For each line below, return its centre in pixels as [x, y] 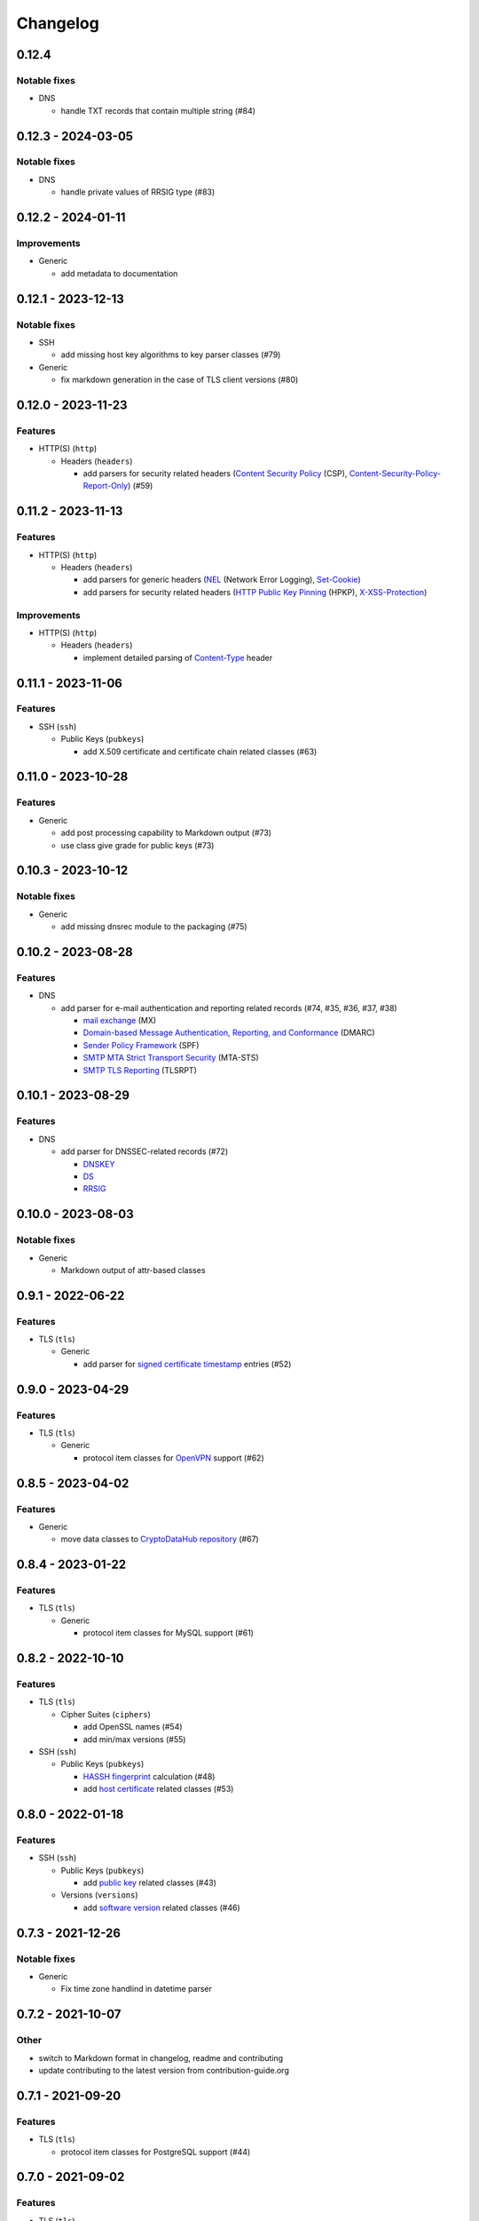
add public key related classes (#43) [150, 1883]
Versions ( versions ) [99, 1895]
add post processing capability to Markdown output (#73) [166, 833]
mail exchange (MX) [120, 1021]
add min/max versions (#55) [134, 1739]
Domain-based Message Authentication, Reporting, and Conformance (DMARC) [229, 1033]
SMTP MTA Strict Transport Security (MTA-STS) [171, 1058]
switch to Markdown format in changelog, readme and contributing [161, 2058]
